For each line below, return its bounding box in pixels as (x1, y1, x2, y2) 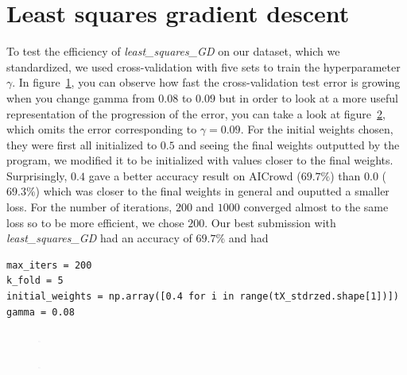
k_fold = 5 (6, 275, 64, 287)
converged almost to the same (243, 199, 389, 215)
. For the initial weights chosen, (240, 121, 393, 137)
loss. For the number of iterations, (6, 199, 172, 215)
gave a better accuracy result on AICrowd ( (88, 167, 301, 184)
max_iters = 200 (6, 259, 92, 271)
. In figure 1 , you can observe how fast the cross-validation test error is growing (12, 74, 401, 91)
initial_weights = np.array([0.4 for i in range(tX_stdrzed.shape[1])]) (6, 291, 399, 303)
